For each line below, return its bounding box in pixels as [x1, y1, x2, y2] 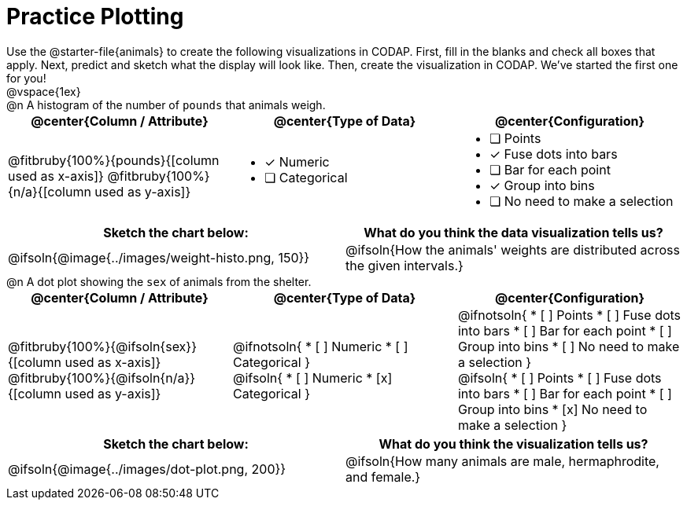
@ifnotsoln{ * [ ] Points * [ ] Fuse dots [457, 306, 681, 323]
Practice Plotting [6, 3, 184, 30]
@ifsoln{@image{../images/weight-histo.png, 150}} [8, 249, 310, 266]
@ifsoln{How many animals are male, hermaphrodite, [345, 453, 659, 469]
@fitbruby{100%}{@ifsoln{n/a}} [8, 369, 196, 386]
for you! [6, 71, 46, 85]
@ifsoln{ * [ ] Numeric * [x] [232, 369, 393, 386]
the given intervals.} [345, 257, 464, 273]
